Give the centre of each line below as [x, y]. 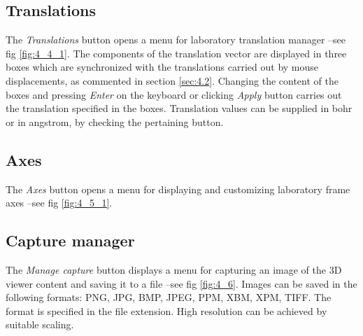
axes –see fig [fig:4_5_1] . [59, 203]
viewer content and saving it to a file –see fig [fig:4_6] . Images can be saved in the [181, 283]
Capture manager [70, 240]
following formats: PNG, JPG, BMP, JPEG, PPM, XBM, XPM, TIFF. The [169, 297]
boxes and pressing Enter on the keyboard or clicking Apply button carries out [174, 94]
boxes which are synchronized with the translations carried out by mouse [162, 67]
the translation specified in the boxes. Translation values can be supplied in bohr [179, 108]
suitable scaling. [40, 324]
